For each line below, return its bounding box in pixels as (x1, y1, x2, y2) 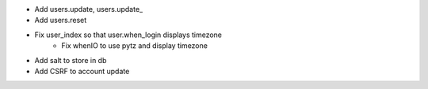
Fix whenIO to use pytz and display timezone (61, 41, 208, 50)
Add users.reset (34, 16, 87, 25)
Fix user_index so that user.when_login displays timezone (34, 30, 222, 39)
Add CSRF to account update (34, 66, 130, 76)
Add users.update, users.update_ (34, 5, 143, 13)
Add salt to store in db (34, 55, 107, 65)
